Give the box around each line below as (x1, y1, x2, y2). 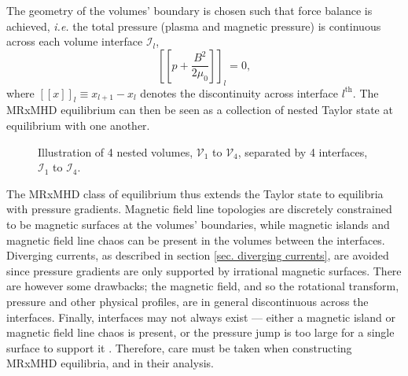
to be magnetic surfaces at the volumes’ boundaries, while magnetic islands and (6, 216, 390, 232)
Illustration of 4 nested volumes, (38, 143, 193, 160)
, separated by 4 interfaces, (237, 143, 368, 160)
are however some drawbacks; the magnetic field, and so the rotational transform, (6, 278, 399, 294)
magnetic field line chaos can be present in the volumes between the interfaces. (6, 231, 385, 248)
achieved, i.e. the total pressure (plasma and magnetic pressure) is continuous (6, 17, 381, 34)
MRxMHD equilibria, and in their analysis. (6, 355, 214, 371)
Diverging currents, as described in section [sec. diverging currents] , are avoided (6, 247, 389, 264)
